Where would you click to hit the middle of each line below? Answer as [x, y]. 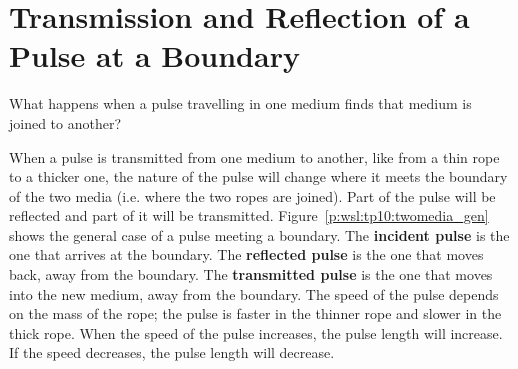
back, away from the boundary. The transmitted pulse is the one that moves [251, 274]
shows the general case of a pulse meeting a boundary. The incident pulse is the [259, 234]
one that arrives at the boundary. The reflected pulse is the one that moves [246, 254]
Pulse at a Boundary [154, 55]
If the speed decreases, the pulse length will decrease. [172, 352]
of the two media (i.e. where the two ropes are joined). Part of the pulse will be [252, 195]
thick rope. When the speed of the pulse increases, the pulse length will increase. [256, 332]
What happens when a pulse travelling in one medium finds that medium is [240, 103]
